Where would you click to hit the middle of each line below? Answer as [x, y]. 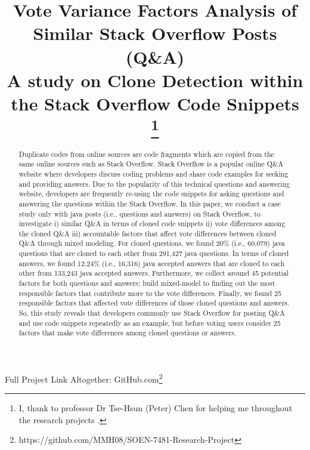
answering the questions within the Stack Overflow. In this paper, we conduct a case [150, 203]
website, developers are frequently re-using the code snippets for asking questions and [151, 194]
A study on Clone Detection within [155, 80]
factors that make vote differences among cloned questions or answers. [128, 333]
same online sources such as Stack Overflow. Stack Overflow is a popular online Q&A [151, 164]
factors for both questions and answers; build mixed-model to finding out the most [147, 283]
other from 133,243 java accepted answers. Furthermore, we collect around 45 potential [154, 273]
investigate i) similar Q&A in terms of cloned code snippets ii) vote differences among [152, 224]
